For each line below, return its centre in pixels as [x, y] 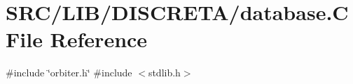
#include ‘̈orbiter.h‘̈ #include [69, 73]
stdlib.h [164, 73]
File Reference [77, 39]
